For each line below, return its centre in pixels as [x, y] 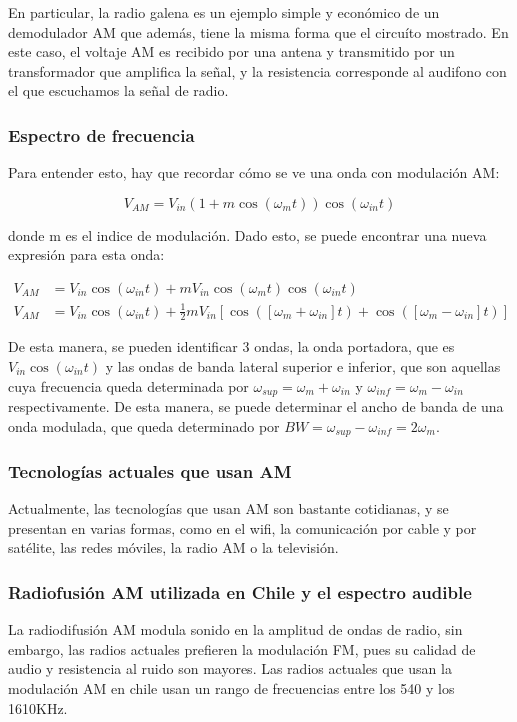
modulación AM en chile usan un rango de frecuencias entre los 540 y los [231, 688]
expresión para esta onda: [86, 254]
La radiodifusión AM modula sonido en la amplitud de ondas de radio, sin [235, 629]
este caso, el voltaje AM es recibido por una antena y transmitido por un [231, 51]
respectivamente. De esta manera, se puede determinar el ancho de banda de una [256, 406]
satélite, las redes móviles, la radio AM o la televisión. [173, 547]
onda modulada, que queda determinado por [144, 425]
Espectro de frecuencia [101, 134]
